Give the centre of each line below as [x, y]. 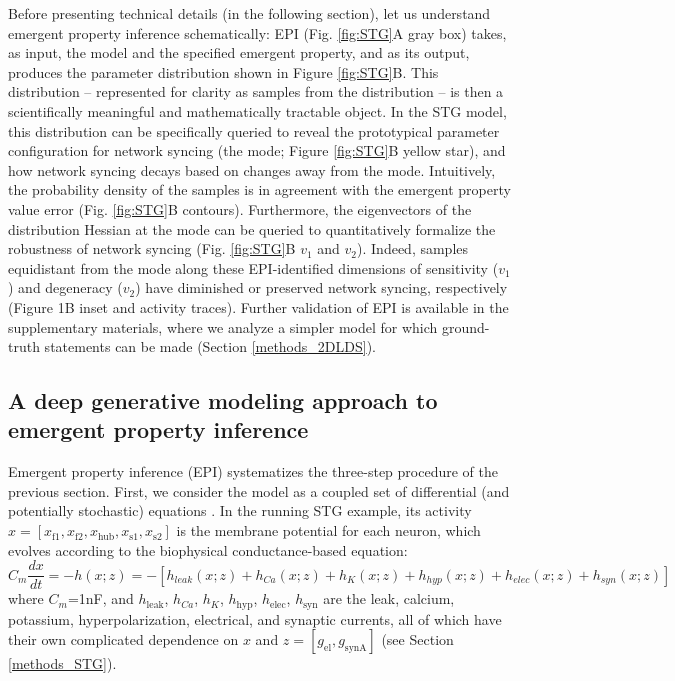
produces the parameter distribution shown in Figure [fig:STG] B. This [223, 71]
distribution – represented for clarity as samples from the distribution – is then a [256, 91]
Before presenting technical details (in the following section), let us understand [249, 13]
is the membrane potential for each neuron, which [328, 530]
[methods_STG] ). [62, 663]
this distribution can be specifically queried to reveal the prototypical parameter [254, 130]
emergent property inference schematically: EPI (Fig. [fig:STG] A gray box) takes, [257, 32]
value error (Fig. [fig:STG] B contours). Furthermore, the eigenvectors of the [240, 208]
